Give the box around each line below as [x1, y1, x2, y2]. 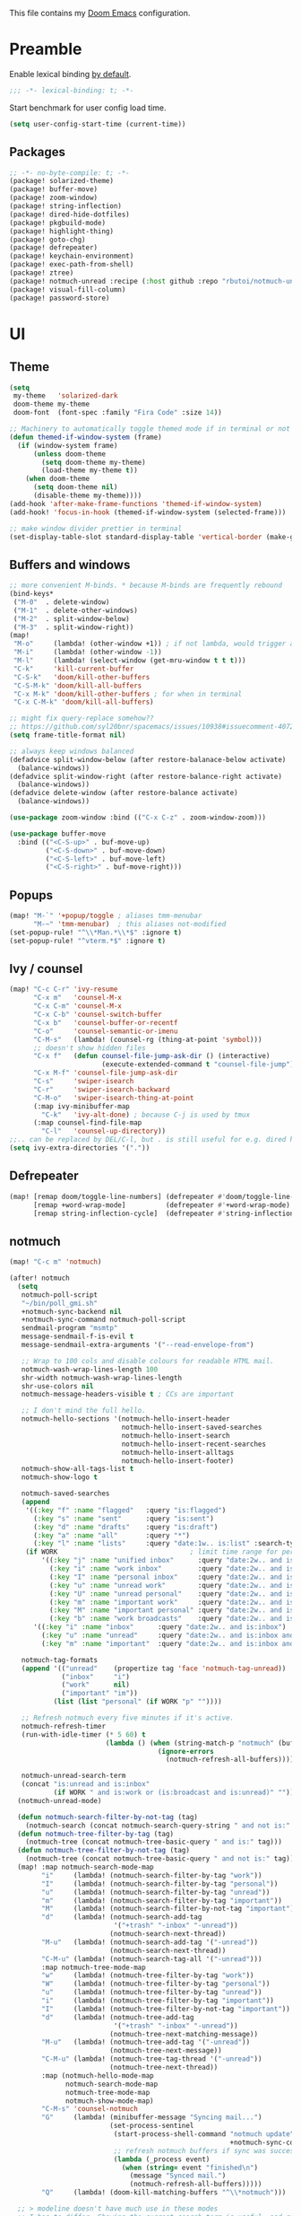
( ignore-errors [157, 1747, 215, 1756]
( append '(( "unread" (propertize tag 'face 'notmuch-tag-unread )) [21, 1664, 287, 1673]
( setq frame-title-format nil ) [9, 731, 126, 740]
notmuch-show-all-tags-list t [21, 1465, 134, 1474]
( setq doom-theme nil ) [32, 483, 118, 492]
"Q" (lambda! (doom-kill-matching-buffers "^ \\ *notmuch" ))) [41, 2188, 287, 2197]
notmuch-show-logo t [21, 1473, 99, 1482]
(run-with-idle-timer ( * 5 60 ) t [21, 1730, 146, 1739]
